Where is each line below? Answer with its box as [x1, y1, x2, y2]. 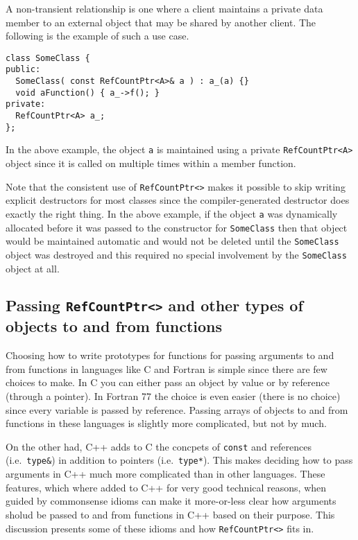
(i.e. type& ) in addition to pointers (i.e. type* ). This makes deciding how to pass [6, 453, 353, 467]
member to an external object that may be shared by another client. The [6, 15, 316, 29]
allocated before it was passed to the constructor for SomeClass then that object [6, 220, 348, 234]
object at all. [6, 261, 60, 275]
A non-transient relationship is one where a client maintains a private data [6, 1, 323, 15]
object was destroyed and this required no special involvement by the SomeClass [6, 247, 347, 261]
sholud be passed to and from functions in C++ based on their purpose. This [6, 507, 335, 521]
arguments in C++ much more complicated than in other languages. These [6, 467, 325, 481]
